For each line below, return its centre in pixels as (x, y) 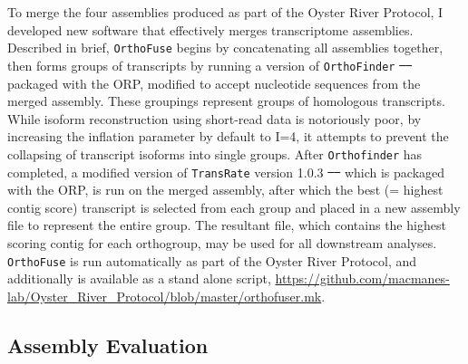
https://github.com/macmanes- (362, 278)
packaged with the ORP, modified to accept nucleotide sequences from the (214, 83)
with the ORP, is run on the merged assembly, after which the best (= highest (225, 190)
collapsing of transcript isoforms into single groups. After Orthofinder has (215, 153)
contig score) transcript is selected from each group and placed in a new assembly (234, 207)
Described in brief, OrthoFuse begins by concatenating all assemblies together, (225, 48)
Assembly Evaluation (108, 345)
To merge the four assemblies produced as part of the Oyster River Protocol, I (225, 12)
